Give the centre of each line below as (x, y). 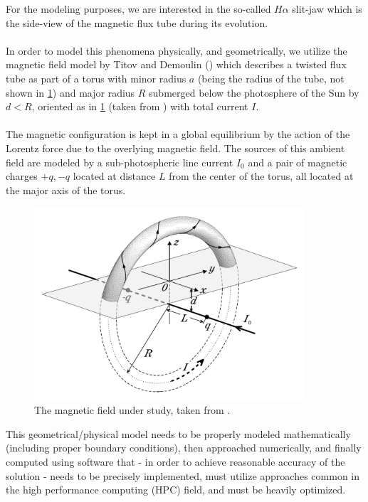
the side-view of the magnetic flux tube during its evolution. (137, 22)
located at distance (114, 176)
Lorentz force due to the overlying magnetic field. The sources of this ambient (175, 148)
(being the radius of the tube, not (271, 78)
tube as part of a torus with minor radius (96, 78)
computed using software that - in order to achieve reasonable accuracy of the (175, 461)
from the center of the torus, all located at (261, 176)
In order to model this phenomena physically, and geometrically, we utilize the (177, 50)
